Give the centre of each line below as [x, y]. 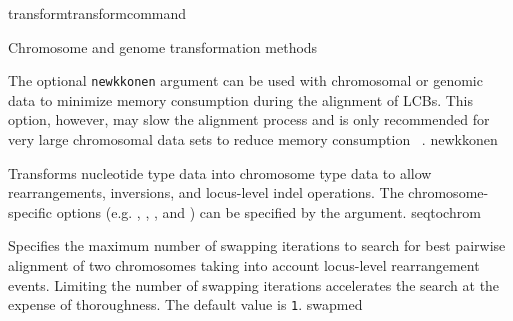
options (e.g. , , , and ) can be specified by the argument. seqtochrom [268, 211]
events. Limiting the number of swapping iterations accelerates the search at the [254, 284]
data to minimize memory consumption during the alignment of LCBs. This [241, 99]
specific [30, 211]
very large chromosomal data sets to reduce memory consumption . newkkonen [253, 139]
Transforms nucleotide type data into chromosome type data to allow [220, 172]
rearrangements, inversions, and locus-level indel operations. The [206, 192]
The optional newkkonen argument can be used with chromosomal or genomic [245, 80]
